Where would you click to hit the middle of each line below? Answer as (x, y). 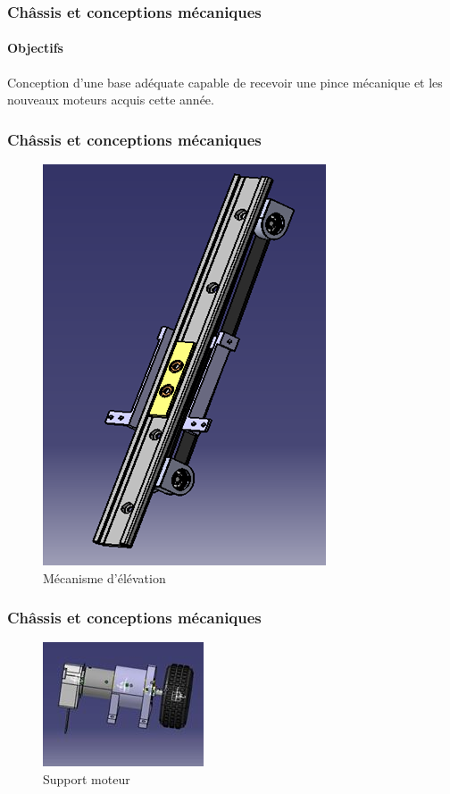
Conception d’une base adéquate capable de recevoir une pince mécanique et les (225, 82)
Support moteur (87, 779)
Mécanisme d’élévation (104, 577)
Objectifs (35, 48)
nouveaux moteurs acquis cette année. (111, 100)
